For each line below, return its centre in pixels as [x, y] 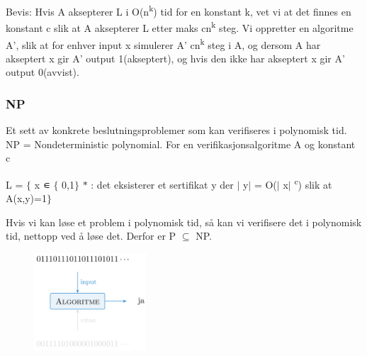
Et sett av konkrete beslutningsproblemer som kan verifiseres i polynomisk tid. [176, 130]
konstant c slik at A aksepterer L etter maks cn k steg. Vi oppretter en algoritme [180, 27]
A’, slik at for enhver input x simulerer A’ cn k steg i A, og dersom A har [163, 43]
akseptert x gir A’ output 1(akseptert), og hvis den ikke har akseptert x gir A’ [175, 58]
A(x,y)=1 [26, 198]
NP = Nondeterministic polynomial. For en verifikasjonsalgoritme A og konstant [181, 144]
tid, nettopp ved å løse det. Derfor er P [91, 236]
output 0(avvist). [43, 72]
